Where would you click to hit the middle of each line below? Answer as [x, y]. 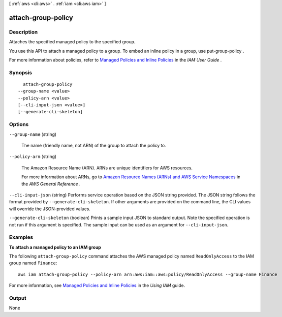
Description [23, 32]
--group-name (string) [33, 134]
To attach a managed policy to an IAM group [55, 247]
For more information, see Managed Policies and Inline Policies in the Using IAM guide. [97, 285]
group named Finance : [33, 263]
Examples [21, 237]
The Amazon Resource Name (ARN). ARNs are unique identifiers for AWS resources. [107, 168]
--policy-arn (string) [33, 157]
